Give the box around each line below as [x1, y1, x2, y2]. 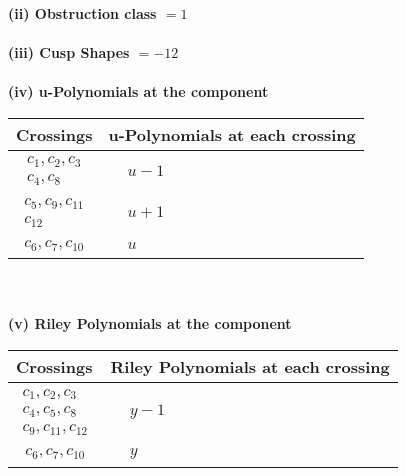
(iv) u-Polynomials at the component [8, 81, 269, 102]
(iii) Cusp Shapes [8, 42, 130, 63]
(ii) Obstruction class [8, 3, 157, 23]
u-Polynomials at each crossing [108, 122, 356, 146]
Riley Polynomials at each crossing [110, 355, 390, 379]
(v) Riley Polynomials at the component [8, 313, 292, 334]
